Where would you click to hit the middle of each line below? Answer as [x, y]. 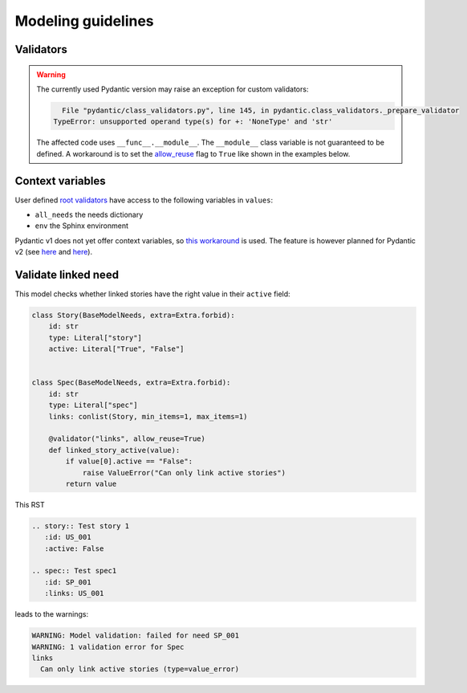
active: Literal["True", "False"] [116, 349]
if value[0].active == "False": [129, 461]
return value [91, 483]
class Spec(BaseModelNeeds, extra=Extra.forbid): [131, 383]
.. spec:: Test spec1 [74, 571]
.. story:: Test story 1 [81, 526]
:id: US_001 [68, 537]
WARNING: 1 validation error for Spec [108, 647]
